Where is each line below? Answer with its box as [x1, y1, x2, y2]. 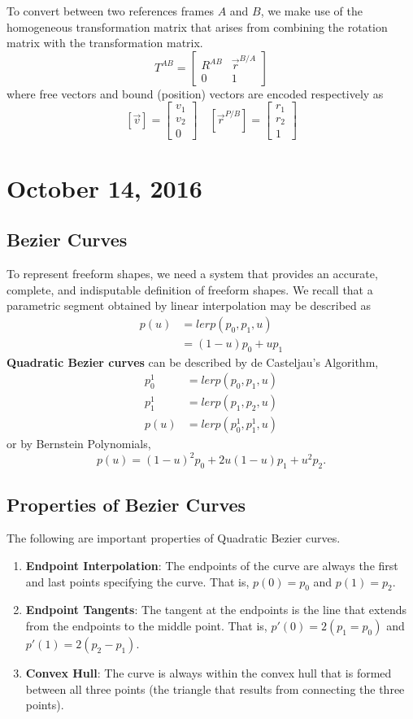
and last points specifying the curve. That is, [25, 573, 250, 590]
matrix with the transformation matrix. [7, 34, 203, 51]
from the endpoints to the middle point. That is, [25, 617, 267, 634]
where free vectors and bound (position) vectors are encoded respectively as [7, 85, 384, 102]
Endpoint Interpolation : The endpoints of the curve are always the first [25, 556, 398, 573]
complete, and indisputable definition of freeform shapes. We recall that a [7, 281, 373, 298]
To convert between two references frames [7, 2, 214, 19]
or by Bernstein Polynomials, [7, 435, 151, 452]
